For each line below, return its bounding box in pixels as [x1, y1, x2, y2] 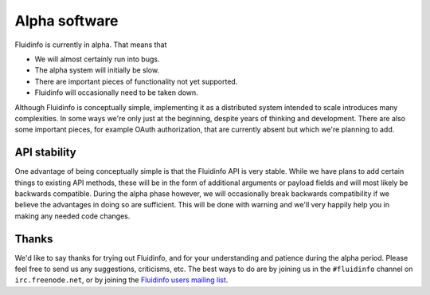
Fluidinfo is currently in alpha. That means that [14, 40, 167, 49]
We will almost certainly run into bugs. [34, 54, 160, 64]
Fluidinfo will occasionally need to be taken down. [34, 88, 198, 97]
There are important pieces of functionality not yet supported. [34, 77, 238, 86]
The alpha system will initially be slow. [34, 65, 159, 75]
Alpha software [14, 12, 119, 29]
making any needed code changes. [14, 211, 131, 221]
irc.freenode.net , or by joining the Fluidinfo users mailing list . [14, 275, 229, 285]
